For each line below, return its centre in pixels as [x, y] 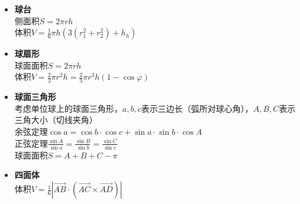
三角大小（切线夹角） [56, 120]
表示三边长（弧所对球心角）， [197, 108]
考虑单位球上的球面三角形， [68, 108]
